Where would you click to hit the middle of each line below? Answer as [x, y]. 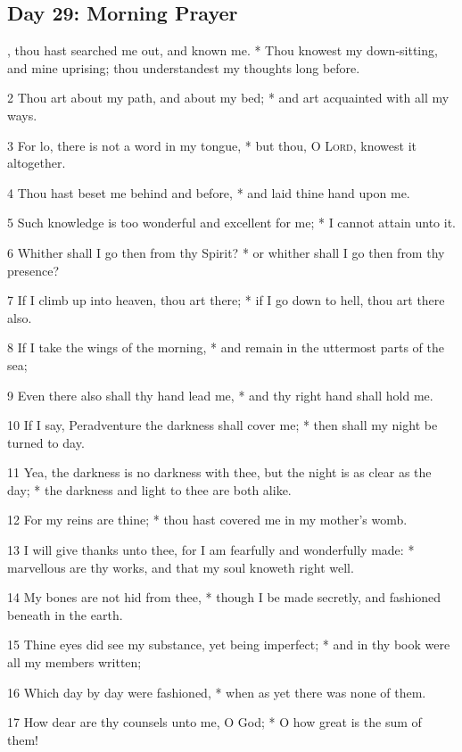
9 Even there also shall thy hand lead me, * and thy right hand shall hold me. [220, 395]
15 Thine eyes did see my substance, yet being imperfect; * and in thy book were [229, 645]
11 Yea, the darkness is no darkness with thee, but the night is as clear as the [219, 472]
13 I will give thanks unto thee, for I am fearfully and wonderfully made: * [211, 550]
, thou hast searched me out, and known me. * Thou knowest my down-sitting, [223, 50]
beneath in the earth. [65, 614]
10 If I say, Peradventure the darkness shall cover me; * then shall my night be [223, 425]
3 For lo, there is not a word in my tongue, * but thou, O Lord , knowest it [212, 145]
